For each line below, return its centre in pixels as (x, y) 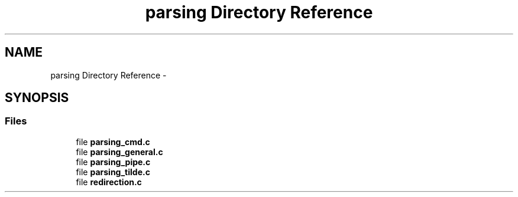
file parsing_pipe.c (113, 162)
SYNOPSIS (37, 98)
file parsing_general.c (119, 152)
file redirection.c (109, 182)
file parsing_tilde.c (113, 172)
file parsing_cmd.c (113, 142)
